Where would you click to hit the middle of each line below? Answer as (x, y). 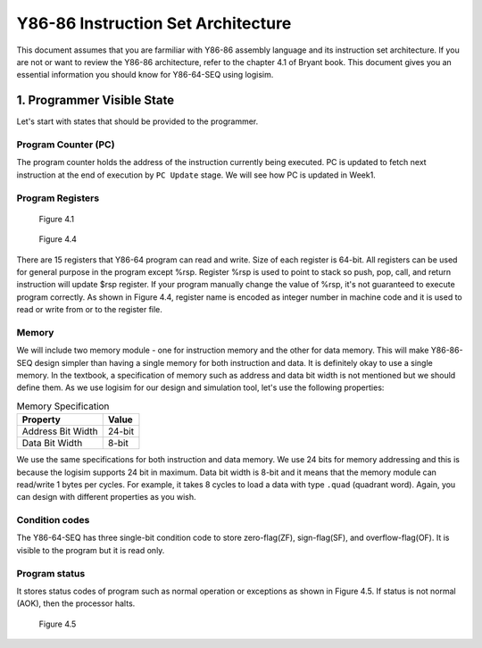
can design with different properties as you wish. (106, 497)
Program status (51, 573)
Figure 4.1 (57, 219)
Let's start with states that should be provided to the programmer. (137, 121)
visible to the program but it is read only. (91, 550)
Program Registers (58, 198)
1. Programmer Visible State (95, 100)
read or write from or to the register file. (89, 310)
